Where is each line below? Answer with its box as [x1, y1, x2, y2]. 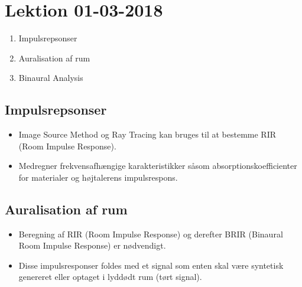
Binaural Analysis [18, 71, 83, 84]
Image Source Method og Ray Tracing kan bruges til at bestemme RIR [18, 128, 276, 141]
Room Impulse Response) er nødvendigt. [18, 239, 166, 252]
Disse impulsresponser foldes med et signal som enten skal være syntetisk [18, 259, 284, 271]
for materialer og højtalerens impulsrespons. [18, 171, 178, 183]
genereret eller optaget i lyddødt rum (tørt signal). [18, 270, 202, 283]
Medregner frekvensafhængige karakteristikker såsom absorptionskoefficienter [18, 159, 297, 172]
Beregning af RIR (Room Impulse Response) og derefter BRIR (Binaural [18, 227, 283, 240]
